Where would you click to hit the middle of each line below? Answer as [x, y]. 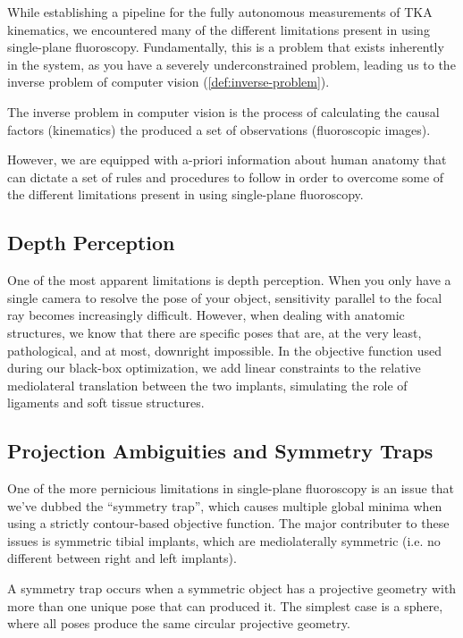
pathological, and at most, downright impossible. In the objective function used [225, 350]
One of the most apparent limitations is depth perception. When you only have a [229, 280]
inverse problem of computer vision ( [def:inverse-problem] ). [168, 82]
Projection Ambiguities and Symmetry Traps [220, 451]
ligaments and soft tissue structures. [106, 403]
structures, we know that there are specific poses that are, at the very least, [215, 332]
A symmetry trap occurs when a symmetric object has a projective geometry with [232, 588]
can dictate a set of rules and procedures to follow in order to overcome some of [226, 176]
